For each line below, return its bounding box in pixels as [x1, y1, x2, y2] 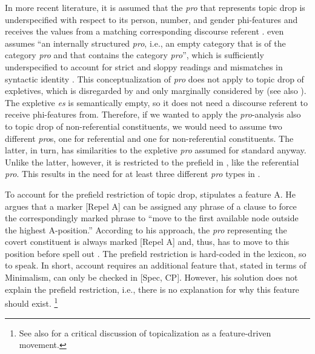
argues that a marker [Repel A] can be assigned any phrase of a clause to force [5, 199, 297, 212]
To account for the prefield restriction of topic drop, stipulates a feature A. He [5, 187, 296, 200]
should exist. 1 [5, 295, 58, 309]
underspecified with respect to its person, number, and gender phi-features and [5, 13, 298, 25]
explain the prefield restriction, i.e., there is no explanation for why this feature [5, 282, 299, 295]
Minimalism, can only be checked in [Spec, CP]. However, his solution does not [5, 271, 298, 284]
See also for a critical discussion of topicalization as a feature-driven [19, 326, 271, 339]
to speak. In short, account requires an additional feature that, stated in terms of [5, 259, 307, 272]
